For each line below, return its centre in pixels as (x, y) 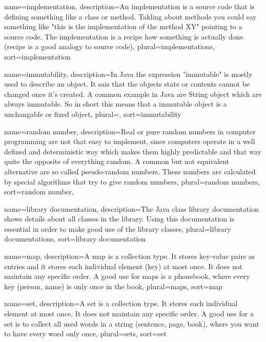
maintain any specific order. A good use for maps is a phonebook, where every (127, 276)
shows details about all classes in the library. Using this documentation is (119, 219)
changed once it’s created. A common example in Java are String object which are (133, 94)
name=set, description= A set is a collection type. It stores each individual (121, 303)
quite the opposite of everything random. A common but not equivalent (117, 161)
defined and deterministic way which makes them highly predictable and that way (133, 151)
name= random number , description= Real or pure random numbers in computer (130, 131)
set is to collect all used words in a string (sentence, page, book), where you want (132, 323)
